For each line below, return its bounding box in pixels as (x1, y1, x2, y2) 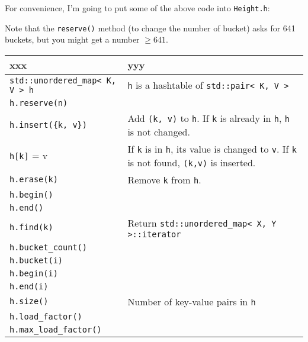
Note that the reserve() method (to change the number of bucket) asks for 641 (5, 21, 296, 34)
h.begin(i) (9, 268, 58, 278)
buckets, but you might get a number (5, 33, 140, 46)
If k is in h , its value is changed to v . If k (127, 141, 297, 156)
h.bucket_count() (9, 242, 87, 252)
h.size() (9, 296, 49, 306)
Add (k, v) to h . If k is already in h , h (127, 111, 290, 125)
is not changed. (127, 124, 190, 138)
